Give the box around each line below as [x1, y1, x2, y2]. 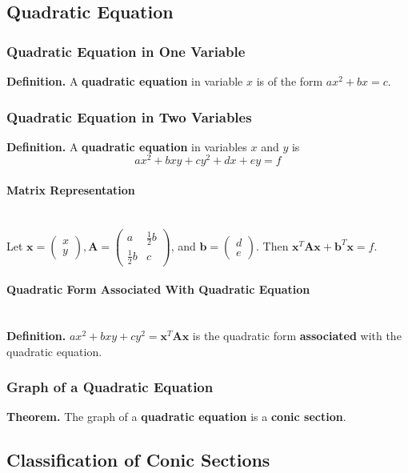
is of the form [256, 73, 323, 89]
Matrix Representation [6, 182, 135, 198]
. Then [256, 237, 289, 254]
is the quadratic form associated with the [192, 327, 402, 344]
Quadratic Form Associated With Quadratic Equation [6, 281, 310, 298]
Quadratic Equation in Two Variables [6, 106, 252, 126]
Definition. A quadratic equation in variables [6, 138, 247, 154]
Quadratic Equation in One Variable [6, 41, 246, 61]
